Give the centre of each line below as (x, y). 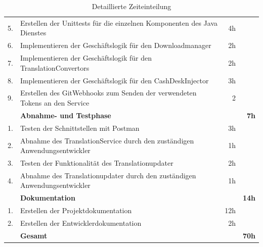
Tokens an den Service (55, 103)
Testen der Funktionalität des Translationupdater (97, 162)
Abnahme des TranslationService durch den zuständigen (107, 140)
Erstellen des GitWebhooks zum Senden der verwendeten (108, 93)
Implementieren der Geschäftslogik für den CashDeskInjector (114, 80)
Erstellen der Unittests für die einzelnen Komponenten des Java (119, 22)
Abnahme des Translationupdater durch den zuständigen (108, 175)
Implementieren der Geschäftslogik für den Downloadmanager (116, 45)
